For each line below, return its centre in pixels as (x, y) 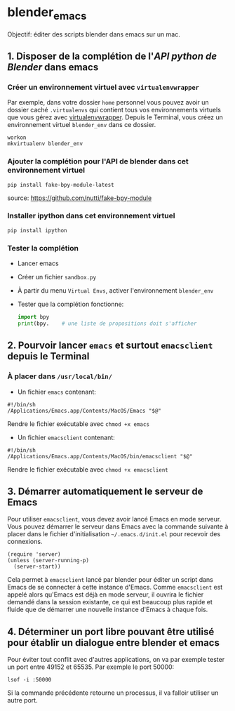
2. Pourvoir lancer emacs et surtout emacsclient (110, 346)
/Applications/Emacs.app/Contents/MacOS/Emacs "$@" (84, 411)
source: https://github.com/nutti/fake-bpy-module (80, 198)
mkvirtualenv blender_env (45, 144)
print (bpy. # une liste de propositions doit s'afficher (107, 324)
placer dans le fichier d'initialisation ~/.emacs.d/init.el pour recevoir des (114, 534)
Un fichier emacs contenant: (57, 392)
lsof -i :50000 (29, 680)
